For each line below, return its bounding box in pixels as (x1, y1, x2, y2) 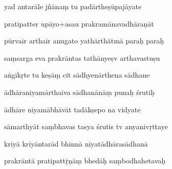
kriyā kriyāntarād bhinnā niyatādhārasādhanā (4, 138, 148, 149)
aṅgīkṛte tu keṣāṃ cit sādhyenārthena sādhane (4, 69, 150, 80)
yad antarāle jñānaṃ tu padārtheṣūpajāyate (4, 1, 142, 11)
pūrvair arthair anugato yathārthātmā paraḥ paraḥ (4, 35, 164, 46)
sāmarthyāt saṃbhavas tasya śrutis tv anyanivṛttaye (4, 121, 168, 132)
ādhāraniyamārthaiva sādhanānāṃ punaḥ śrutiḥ (4, 86, 155, 97)
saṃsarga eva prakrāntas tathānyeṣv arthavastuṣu (4, 52, 160, 63)
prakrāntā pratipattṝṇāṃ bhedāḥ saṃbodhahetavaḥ (4, 155, 166, 166)
